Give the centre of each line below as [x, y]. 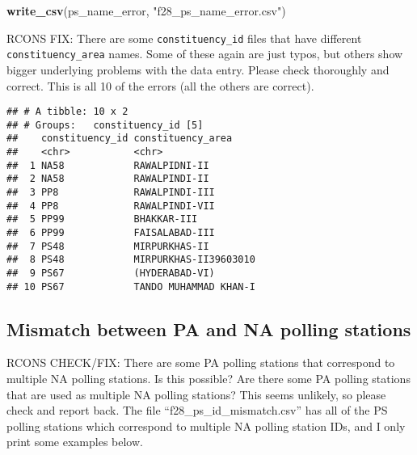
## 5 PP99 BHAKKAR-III [102, 219]
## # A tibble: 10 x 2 [67, 112]
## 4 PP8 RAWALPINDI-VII [111, 206]
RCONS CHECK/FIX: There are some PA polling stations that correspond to [201, 362]
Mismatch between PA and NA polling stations [209, 329]
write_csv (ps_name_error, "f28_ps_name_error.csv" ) [146, 11]
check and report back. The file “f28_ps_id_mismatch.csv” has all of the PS [197, 410]
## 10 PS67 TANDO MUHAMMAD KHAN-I [131, 286]
